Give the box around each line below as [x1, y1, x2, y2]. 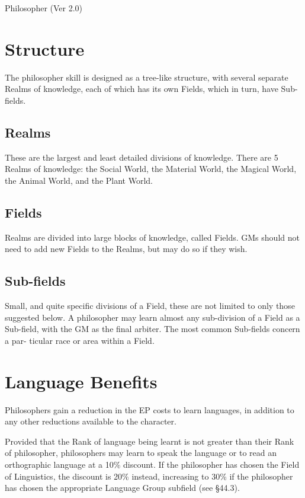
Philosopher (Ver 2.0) [5, 2, 83, 14]
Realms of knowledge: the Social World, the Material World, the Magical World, [5, 162, 297, 175]
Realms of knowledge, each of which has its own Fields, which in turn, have [5, 82, 278, 95]
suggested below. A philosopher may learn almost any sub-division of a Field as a [5, 311, 300, 323]
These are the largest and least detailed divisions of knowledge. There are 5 [5, 151, 278, 163]
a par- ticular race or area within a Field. [5, 334, 155, 346]
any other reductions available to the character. [5, 415, 176, 427]
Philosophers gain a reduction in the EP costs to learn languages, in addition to [5, 403, 294, 416]
